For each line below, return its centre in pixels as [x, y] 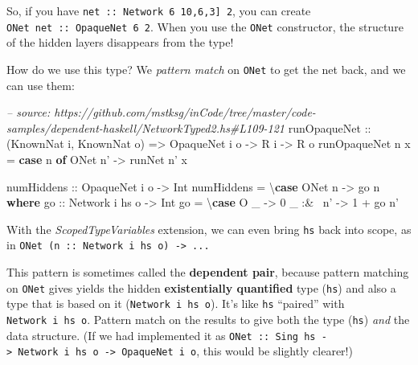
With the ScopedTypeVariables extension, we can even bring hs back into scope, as [209, 229]
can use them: [41, 85]
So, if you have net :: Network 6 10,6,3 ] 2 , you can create [159, 10]
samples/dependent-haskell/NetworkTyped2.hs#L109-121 [146, 127]
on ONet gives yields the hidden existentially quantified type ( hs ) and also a [201, 287]
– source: [29, 112]
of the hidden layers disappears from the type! [120, 42]
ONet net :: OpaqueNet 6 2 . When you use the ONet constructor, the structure [205, 26]
